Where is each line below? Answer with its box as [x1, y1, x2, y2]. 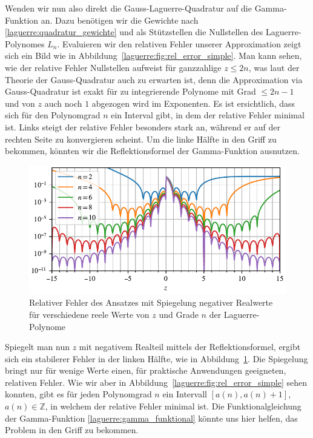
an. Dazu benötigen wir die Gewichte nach [41, 13, 199, 26]
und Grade [159, 308, 199, 320]
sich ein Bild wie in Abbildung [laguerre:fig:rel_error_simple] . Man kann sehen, [5, 49, 302, 62]
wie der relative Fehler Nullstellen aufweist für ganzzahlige [5, 61, 222, 73]
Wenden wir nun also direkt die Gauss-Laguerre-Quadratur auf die [5, 2, 252, 14]
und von [5, 96, 35, 109]
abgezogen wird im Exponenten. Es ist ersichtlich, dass [91, 96, 295, 109]
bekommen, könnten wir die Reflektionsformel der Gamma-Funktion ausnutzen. [5, 144, 300, 157]
